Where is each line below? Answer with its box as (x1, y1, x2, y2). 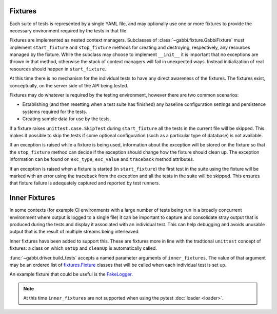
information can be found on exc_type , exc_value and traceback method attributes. (9, 156, 194, 162)
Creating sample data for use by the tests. (22, 116, 111, 122)
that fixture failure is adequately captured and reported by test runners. (9, 180, 160, 186)
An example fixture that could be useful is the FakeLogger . (9, 271, 133, 278)
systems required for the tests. (22, 108, 87, 115)
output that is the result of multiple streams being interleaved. (9, 229, 140, 235)
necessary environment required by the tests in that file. (9, 27, 128, 33)
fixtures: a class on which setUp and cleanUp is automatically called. (9, 245, 157, 251)
